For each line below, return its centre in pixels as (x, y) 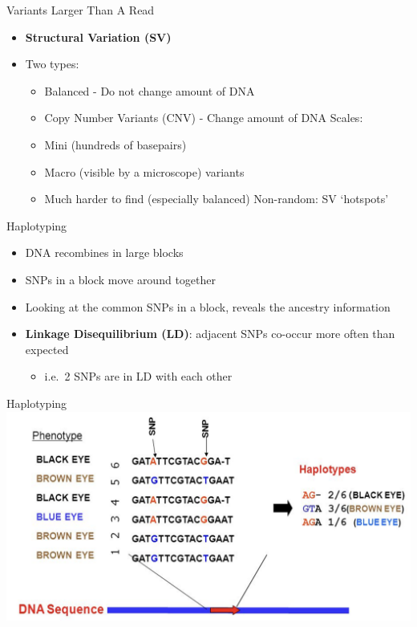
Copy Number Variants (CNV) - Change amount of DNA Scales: (204, 118)
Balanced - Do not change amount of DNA (150, 90)
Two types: (52, 64)
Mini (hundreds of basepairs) (115, 144)
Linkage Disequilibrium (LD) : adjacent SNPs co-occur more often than (210, 334)
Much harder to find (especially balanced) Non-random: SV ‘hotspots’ (217, 199)
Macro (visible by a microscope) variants (144, 171)
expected (47, 349)
